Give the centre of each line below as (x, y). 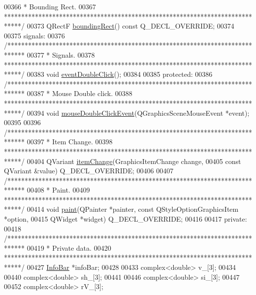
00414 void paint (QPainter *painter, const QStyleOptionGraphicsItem (133, 209)
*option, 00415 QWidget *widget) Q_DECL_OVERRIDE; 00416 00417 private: (126, 219)
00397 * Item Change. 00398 (70, 142)
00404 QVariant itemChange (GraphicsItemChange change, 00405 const (134, 161)
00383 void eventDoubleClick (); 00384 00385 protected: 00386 (120, 74)
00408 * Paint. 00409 (58, 190)
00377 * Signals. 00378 (61, 54)
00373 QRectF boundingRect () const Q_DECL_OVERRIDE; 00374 (130, 26)
